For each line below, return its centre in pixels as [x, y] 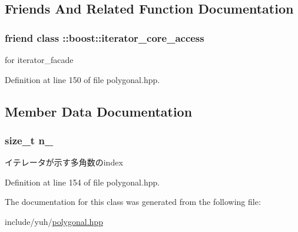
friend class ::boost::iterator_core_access [105, 37]
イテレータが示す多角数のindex [64, 162]
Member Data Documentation [99, 111]
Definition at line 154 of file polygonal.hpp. [82, 182]
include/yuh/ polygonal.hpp [54, 221]
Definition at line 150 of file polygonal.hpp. [82, 79]
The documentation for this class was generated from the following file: [133, 202]
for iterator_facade [39, 59]
